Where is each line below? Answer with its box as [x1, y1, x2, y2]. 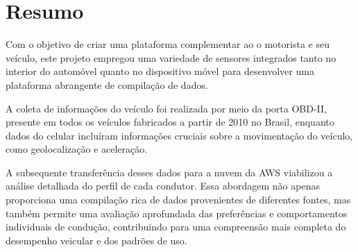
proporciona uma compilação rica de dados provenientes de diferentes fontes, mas [6, 192, 351, 207]
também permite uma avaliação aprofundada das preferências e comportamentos [6, 205, 348, 220]
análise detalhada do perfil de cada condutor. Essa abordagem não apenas [6, 178, 320, 193]
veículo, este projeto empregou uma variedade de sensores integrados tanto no [6, 50, 336, 65]
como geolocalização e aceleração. [6, 142, 148, 156]
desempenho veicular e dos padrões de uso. [6, 233, 187, 247]
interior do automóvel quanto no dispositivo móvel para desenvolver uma [6, 64, 314, 78]
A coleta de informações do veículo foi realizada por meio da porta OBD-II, [6, 101, 327, 115]
